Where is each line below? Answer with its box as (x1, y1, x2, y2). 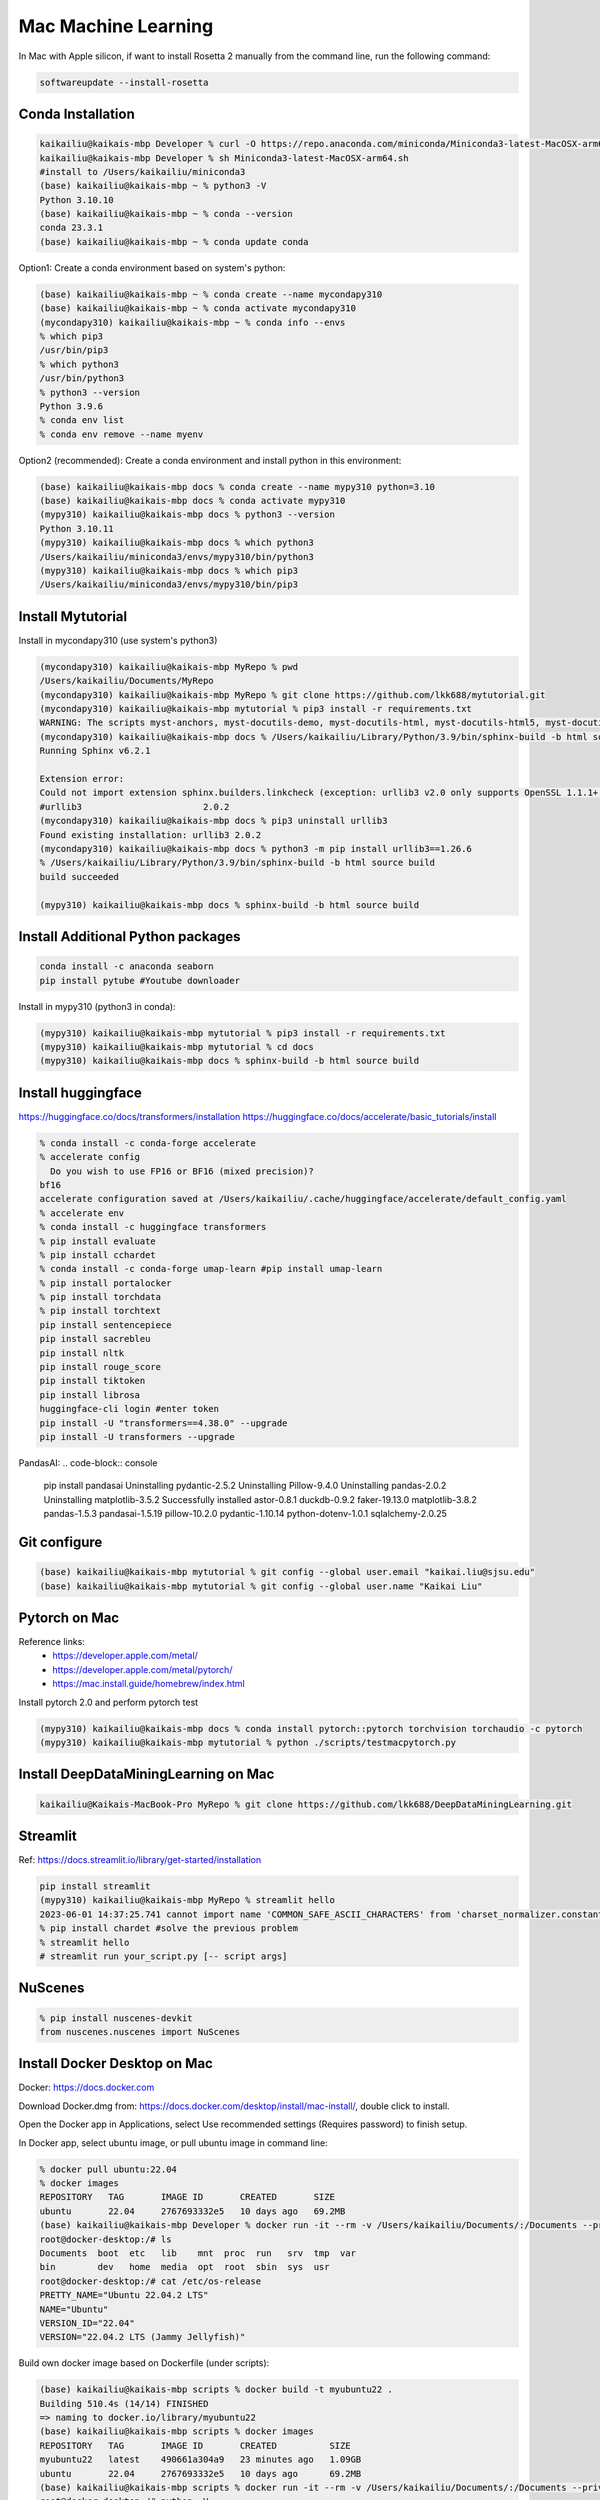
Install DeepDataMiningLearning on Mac (18, 1766, 275, 1783)
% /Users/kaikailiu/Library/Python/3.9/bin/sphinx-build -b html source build (39, 857, 435, 869)
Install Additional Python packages (18, 928, 241, 945)
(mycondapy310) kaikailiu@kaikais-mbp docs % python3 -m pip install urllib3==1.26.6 (39, 843, 472, 854)
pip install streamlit (39, 1881, 151, 1892)
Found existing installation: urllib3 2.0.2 (39, 829, 262, 840)
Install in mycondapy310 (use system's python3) (18, 634, 218, 646)
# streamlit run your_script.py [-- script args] (39, 1951, 288, 1962)
